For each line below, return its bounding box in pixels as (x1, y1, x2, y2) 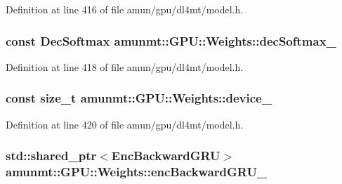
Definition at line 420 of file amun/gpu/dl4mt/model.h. (6, 117, 244, 131)
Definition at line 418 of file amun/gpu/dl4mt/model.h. (6, 59, 244, 74)
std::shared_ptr (6, 147, 97, 164)
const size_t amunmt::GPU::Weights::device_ (6, 89, 272, 107)
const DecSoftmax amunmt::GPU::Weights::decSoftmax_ (6, 32, 336, 49)
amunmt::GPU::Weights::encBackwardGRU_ (6, 163, 268, 180)
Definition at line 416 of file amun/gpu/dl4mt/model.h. (6, 2, 244, 16)
